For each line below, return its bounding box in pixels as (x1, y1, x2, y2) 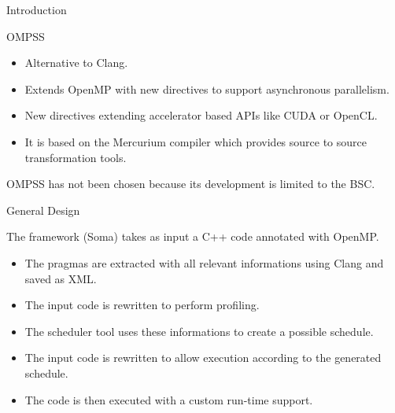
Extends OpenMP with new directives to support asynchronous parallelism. (24, 80, 389, 97)
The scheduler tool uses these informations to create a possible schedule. (24, 323, 374, 339)
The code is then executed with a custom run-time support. (24, 391, 313, 407)
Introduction (6, 2, 67, 17)
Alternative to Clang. (24, 54, 128, 71)
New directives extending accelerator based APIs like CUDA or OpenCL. (24, 107, 378, 124)
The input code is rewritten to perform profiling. (24, 297, 260, 313)
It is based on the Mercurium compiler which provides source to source (24, 133, 367, 149)
